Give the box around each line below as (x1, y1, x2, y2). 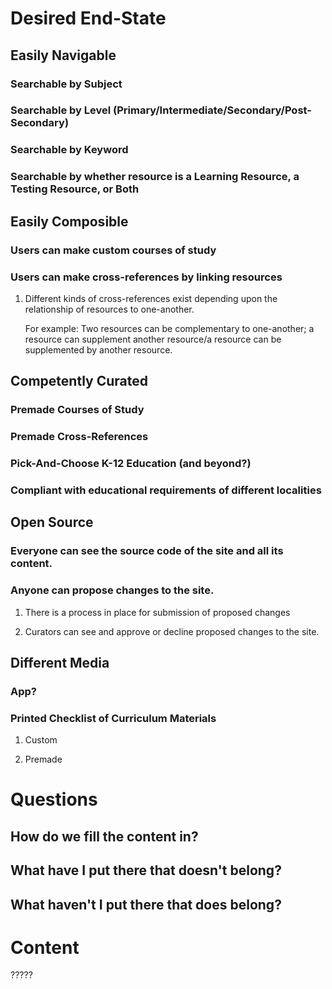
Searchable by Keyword (10, 143, 129, 157)
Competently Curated (10, 373, 148, 390)
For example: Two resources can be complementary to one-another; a (24, 322, 315, 334)
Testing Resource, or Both (10, 182, 140, 196)
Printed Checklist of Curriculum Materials (10, 711, 217, 725)
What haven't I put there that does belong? (10, 896, 282, 913)
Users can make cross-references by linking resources (10, 270, 283, 284)
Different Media (10, 654, 110, 671)
